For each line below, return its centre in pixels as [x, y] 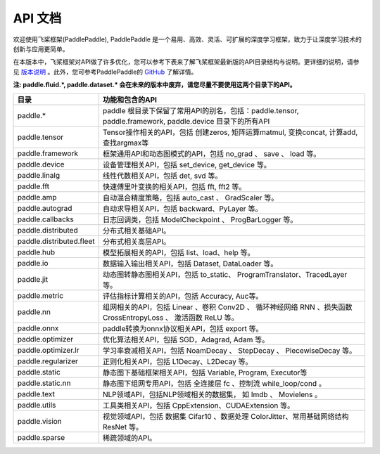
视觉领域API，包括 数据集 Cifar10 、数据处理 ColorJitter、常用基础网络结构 [226, 416]
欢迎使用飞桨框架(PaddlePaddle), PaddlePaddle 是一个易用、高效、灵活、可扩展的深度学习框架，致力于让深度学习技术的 [188, 39]
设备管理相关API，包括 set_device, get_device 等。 [186, 164]
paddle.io [33, 263]
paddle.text [36, 394]
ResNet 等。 [123, 427]
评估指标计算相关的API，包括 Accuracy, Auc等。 [183, 296]
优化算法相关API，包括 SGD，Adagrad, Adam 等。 [186, 339]
